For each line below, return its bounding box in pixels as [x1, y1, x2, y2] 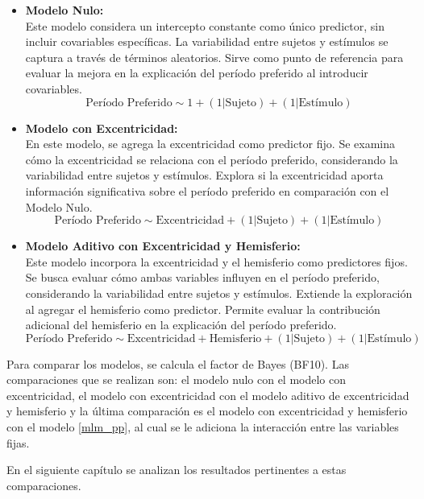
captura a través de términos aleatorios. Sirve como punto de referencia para [25, 48, 404, 65]
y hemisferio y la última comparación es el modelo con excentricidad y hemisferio [6, 402, 408, 419]
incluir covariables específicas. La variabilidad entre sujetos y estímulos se [25, 33, 389, 50]
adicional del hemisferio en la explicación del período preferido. [25, 316, 337, 333]
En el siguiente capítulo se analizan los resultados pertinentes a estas [6, 461, 347, 478]
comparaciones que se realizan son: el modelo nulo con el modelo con [6, 371, 347, 388]
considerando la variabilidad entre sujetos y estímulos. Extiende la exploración [25, 284, 413, 301]
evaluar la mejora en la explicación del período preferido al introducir [25, 64, 368, 81]
